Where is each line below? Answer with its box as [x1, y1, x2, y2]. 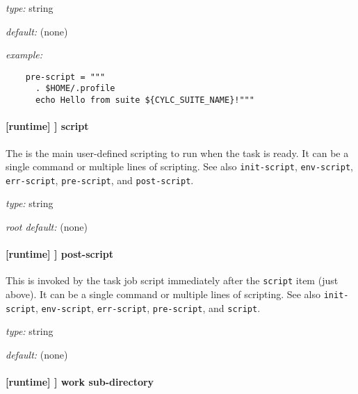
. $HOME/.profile [35, 83, 115, 94]
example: [6, 47, 43, 62]
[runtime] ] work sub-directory [6, 375, 154, 389]
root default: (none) [6, 220, 88, 234]
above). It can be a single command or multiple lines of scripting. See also [6, 287, 321, 302]
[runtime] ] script [6, 119, 89, 133]
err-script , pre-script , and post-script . [6, 172, 194, 187]
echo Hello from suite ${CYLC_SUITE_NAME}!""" [35, 95, 254, 106]
